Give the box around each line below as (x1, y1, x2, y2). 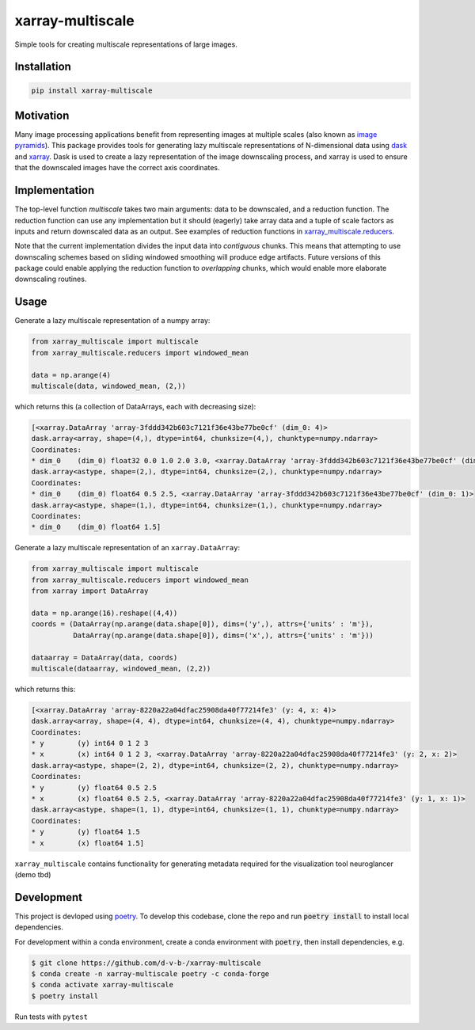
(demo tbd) (14, 869, 51, 879)
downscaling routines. (14, 274, 87, 284)
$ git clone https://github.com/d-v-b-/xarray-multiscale (31, 958, 261, 967)
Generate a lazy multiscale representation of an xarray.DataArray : (14, 543, 241, 553)
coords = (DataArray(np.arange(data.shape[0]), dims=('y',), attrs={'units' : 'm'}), (31, 620, 374, 629)
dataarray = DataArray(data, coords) (31, 653, 178, 662)
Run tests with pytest (14, 1012, 89, 1021)
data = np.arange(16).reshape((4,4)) (31, 608, 178, 618)
